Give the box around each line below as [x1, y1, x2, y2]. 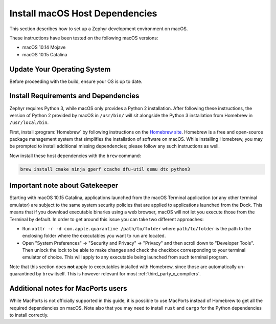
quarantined [9, 271, 35, 277]
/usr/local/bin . [9, 119, 49, 125]
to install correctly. [9, 312, 49, 318]
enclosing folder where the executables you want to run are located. [22, 233, 166, 239]
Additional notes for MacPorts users [9, 284, 127, 293]
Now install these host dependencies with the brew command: [9, 153, 142, 159]
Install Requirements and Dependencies [9, 92, 140, 100]
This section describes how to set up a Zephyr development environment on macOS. [9, 26, 188, 32]
